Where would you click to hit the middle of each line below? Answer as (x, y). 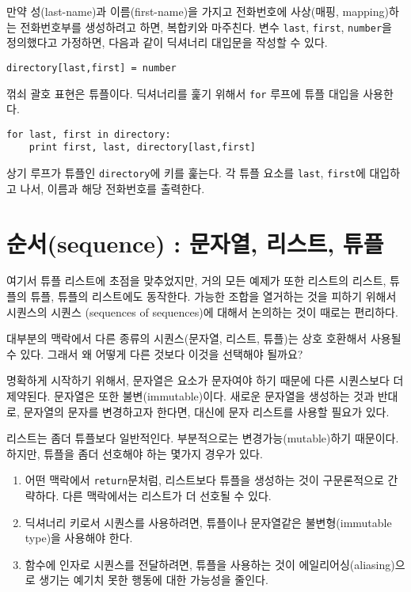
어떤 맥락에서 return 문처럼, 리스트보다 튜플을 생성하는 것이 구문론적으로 (204, 480)
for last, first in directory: (89, 134)
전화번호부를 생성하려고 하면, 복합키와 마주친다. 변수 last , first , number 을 (206, 27)
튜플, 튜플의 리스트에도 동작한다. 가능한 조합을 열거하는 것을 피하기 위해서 (213, 296)
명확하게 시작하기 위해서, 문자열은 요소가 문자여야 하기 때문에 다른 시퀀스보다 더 (205, 380)
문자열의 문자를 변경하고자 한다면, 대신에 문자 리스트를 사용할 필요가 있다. (206, 411)
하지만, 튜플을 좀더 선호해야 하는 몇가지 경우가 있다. (135, 453)
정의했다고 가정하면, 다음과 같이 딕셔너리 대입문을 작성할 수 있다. (167, 42)
